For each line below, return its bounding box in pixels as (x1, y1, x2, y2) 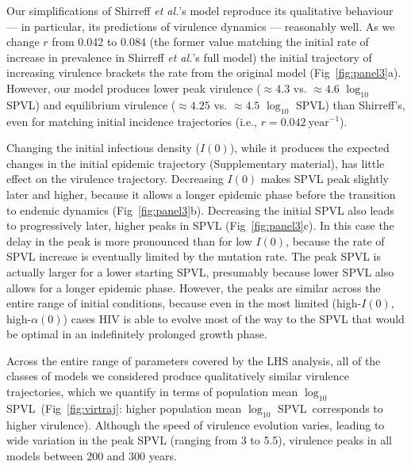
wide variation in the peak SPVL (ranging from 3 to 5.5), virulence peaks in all (6, 432, 392, 448)
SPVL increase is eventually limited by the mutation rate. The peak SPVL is (6, 248, 382, 265)
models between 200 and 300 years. (6, 447, 177, 463)
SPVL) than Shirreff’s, (295, 96, 405, 112)
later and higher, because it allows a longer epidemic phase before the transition (6, 185, 396, 202)
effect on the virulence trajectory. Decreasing (6, 170, 224, 187)
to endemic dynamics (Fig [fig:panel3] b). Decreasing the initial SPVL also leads (6, 201, 394, 218)
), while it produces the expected (229, 139, 390, 156)
